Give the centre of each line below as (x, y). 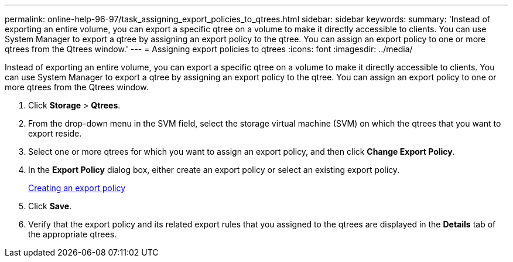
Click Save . (50, 206)
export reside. (55, 133)
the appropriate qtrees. (73, 234)
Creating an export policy (77, 188)
